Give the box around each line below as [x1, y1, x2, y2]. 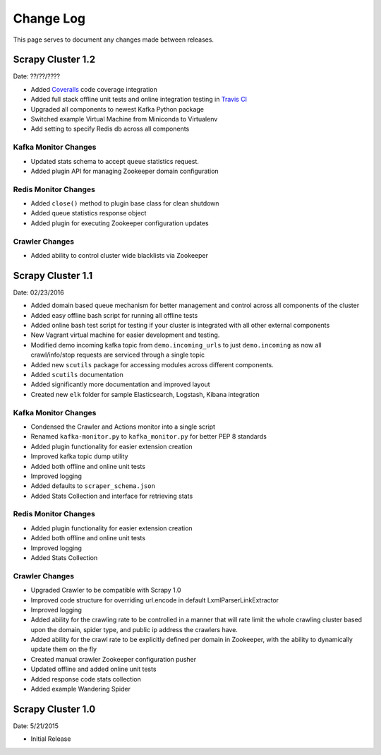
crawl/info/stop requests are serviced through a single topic [30, 350, 205, 359]
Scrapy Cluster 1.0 [13, 703, 96, 715]
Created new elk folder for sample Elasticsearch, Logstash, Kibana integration [30, 390, 260, 398]
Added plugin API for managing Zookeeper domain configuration [30, 167, 219, 175]
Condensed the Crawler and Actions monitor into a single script [30, 422, 215, 431]
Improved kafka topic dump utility [30, 452, 128, 460]
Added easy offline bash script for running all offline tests [30, 311, 198, 319]
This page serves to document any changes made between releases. [13, 35, 214, 44]
